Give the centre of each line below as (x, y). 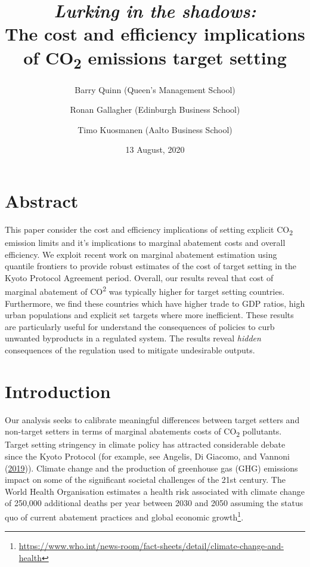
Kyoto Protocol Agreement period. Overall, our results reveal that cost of (139, 277)
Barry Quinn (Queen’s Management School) (155, 89)
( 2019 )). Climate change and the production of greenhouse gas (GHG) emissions (151, 468)
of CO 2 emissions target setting (155, 59)
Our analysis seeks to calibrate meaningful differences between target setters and (152, 419)
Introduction (58, 391)
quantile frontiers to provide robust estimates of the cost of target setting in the (151, 266)
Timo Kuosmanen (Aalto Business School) (155, 129)
